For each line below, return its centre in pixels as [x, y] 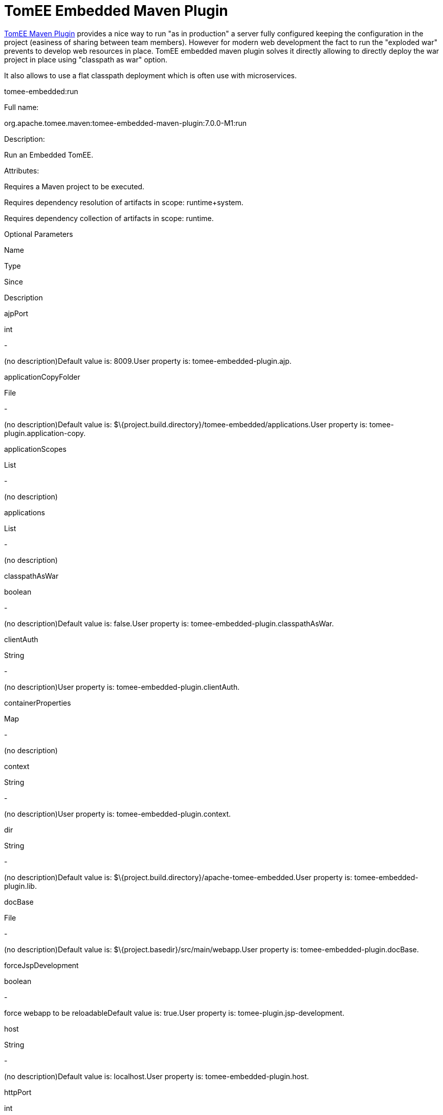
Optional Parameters [39, 234]
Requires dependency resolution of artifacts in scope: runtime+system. [124, 202]
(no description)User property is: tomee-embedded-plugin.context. [118, 814]
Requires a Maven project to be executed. [74, 186]
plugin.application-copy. [45, 433]
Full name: [21, 107]
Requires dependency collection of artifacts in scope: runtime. [109, 218]
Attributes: [22, 170]
